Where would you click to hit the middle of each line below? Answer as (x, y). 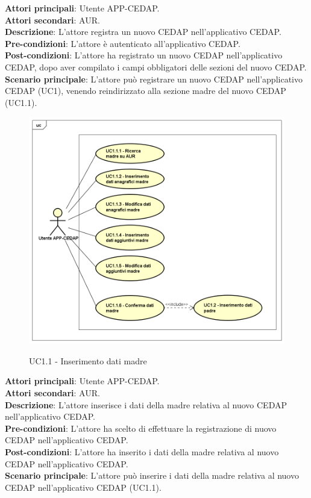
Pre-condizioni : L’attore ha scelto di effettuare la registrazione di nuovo (141, 428)
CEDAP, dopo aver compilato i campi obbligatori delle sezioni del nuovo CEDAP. (156, 67)
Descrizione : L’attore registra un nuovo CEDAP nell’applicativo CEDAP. (143, 32)
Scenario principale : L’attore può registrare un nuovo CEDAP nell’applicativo (154, 79)
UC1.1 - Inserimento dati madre (88, 360)
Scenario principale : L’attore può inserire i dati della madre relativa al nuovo (152, 475)
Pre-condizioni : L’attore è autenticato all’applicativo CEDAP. (123, 43)
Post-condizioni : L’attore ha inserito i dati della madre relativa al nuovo (142, 451)
